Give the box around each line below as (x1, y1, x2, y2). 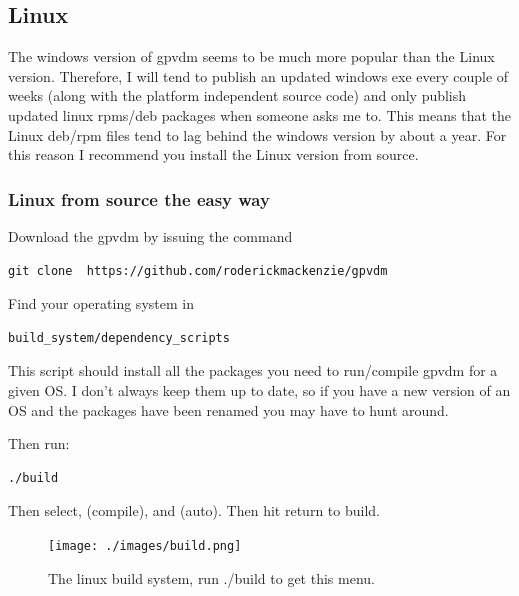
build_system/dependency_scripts (8, 330, 230, 345)
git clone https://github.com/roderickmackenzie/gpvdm (8, 263, 388, 278)
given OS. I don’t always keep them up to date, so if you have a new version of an (8, 379, 511, 400)
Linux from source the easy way (8, 186, 270, 211)
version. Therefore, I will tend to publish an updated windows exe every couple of (8, 65, 509, 86)
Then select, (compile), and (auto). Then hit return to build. (8, 500, 380, 521)
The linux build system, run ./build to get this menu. (48, 567, 375, 588)
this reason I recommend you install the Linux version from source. (8, 144, 419, 165)
